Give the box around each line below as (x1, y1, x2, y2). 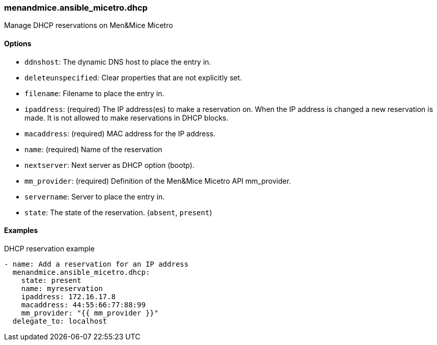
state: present (21, 276, 81, 284)
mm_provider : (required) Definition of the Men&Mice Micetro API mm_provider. (24, 176, 291, 185)
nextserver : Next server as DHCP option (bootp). (24, 160, 195, 169)
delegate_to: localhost (12, 317, 107, 325)
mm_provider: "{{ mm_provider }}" (21, 308, 159, 317)
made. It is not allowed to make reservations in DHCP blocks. (24, 113, 228, 122)
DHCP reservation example (4, 244, 95, 253)
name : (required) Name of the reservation (24, 145, 162, 154)
